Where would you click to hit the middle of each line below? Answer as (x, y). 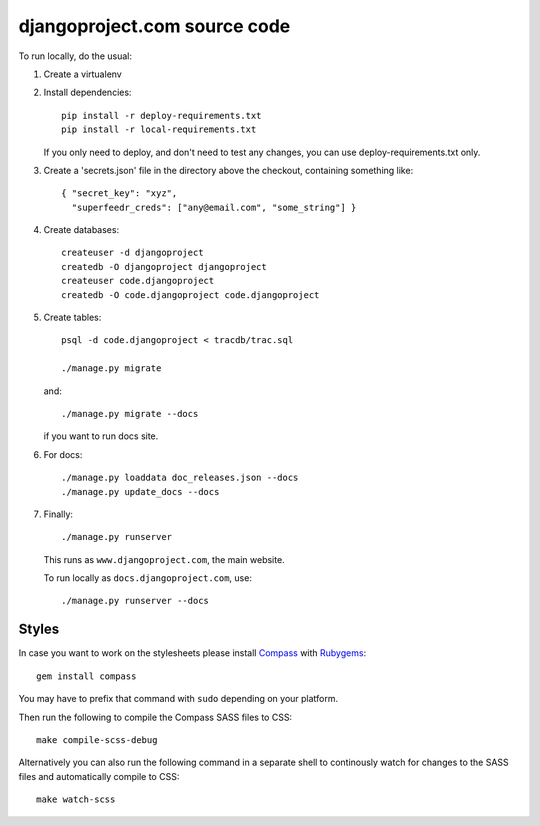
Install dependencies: (87, 92)
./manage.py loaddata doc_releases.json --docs (180, 478)
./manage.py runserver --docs (135, 601)
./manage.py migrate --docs (130, 413)
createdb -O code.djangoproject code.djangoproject (190, 294)
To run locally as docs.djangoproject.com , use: (147, 578)
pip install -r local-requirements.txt (159, 129)
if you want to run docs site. (101, 436)
